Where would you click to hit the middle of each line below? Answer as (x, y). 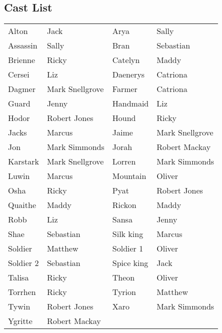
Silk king (128, 234)
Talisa (18, 277)
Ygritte (20, 321)
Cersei (19, 74)
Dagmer (22, 89)
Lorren (124, 161)
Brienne (22, 60)
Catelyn (126, 60)
